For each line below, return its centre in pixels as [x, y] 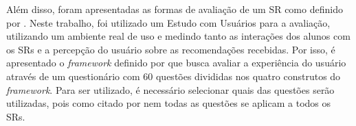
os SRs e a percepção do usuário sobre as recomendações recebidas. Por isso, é [171, 49]
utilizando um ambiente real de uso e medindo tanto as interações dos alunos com [178, 36]
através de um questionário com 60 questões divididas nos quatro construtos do [174, 76]
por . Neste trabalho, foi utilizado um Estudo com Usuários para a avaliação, [168, 22]
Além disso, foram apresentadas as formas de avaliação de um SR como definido [175, 9]
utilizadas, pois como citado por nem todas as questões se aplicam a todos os [169, 103]
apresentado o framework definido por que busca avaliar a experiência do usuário [176, 63]
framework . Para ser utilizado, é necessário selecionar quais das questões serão [170, 89]
